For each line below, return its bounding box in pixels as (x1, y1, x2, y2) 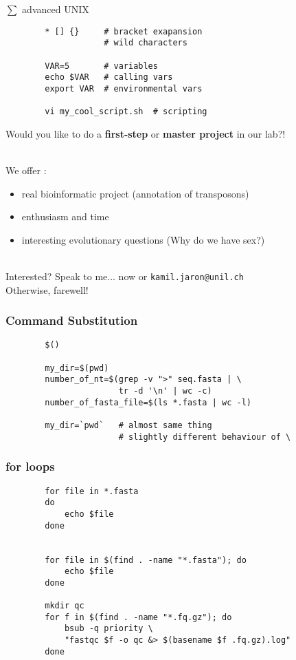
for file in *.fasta (45, 486, 139, 496)
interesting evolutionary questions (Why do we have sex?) (21, 232, 265, 246)
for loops (5, 458, 55, 475)
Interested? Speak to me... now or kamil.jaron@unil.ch (5, 269, 244, 283)
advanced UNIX (22, 2, 89, 16)
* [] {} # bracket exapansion (45, 26, 203, 36)
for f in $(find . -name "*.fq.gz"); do (45, 612, 232, 622)
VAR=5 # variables (45, 61, 158, 71)
